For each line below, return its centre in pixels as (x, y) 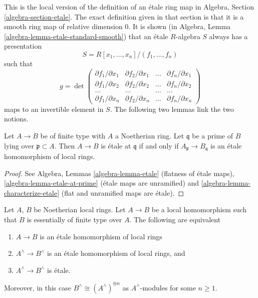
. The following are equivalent (175, 219)
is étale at (116, 145)
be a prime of (213, 135)
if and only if (159, 145)
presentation (23, 46)
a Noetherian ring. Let (150, 135)
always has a (228, 36)
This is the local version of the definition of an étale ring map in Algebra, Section (129, 7)
